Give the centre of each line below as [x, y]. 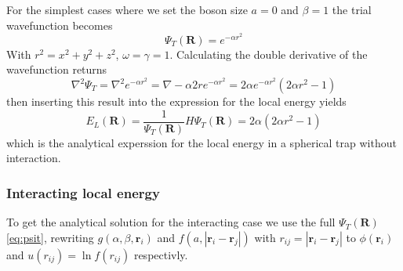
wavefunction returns [57, 69]
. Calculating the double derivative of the [269, 54]
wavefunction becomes [60, 25]
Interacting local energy [83, 192]
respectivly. [161, 254]
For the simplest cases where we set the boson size [127, 9]
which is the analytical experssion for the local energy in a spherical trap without [201, 142]
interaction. [34, 158]
